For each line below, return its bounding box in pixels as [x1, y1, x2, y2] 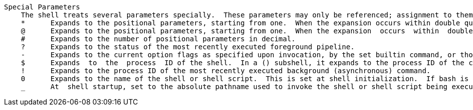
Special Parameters [4, 3, 80, 11]
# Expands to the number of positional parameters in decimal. [21, 35, 296, 43]
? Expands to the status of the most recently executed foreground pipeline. [21, 43, 355, 51]
